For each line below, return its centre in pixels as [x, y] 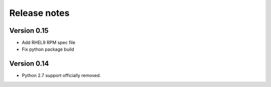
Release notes [39, 13]
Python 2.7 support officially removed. [61, 76]
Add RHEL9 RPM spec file [48, 43]
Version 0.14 [29, 64]
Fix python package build [48, 49]
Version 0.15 [29, 31]
